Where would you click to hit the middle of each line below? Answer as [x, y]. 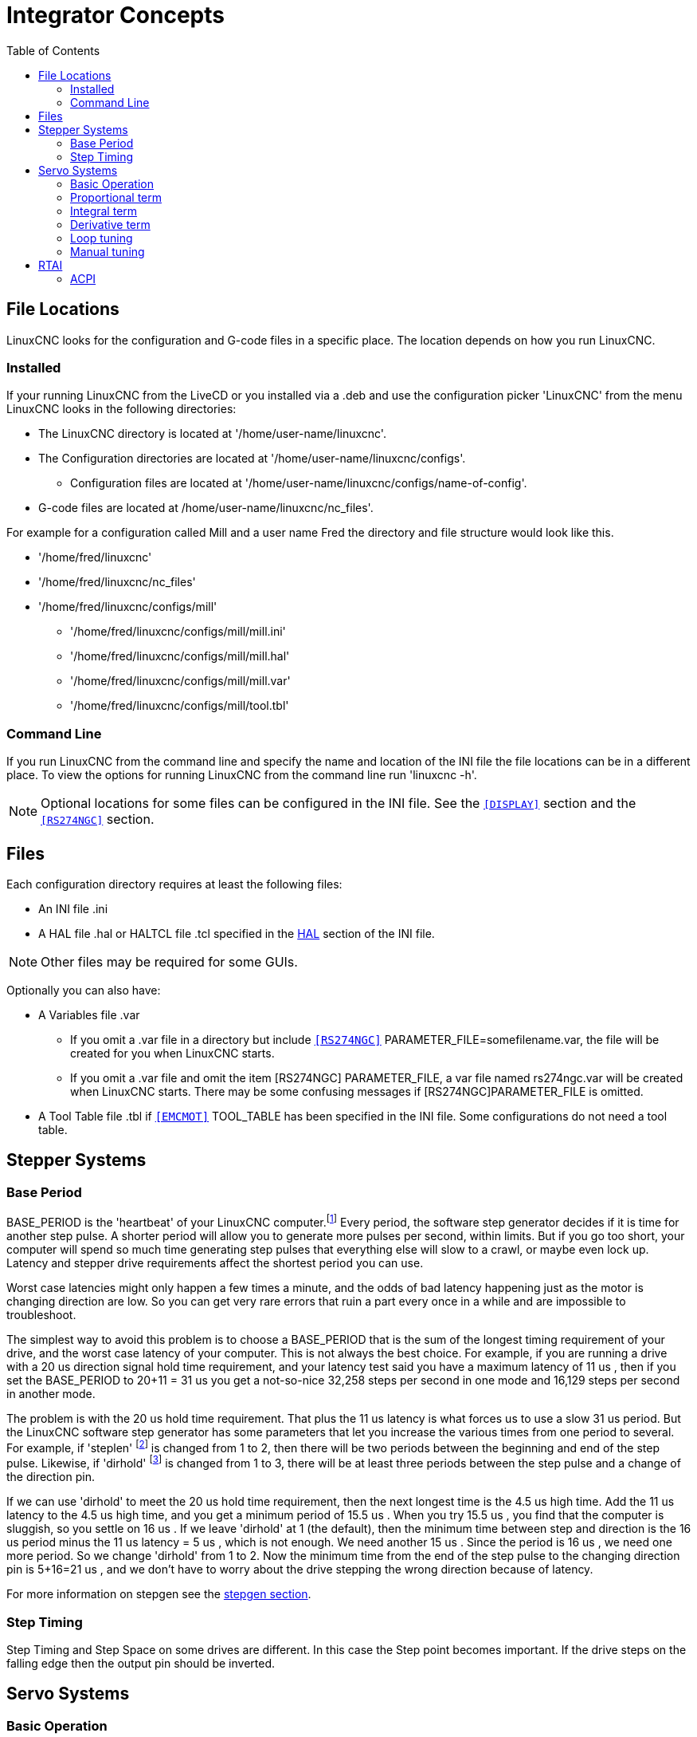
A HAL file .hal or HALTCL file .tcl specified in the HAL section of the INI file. [237, 933]
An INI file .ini [73, 908]
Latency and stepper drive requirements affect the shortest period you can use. [215, 1262]
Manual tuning [108, 251]
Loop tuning [102, 238]
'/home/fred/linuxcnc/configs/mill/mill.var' [180, 681]
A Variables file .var [89, 1014]
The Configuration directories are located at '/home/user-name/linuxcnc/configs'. [252, 459]
